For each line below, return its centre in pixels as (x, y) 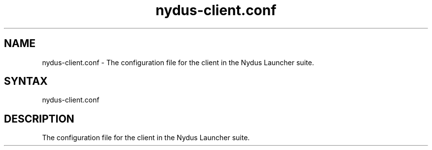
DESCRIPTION (39, 119)
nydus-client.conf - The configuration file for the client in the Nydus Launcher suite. (178, 62)
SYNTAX (26, 81)
